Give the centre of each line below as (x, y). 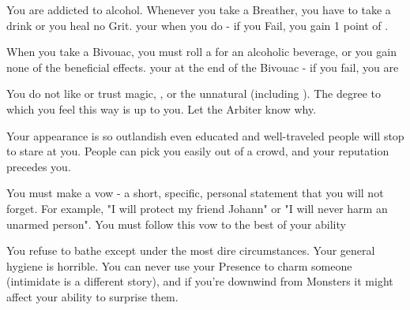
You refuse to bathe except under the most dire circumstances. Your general (191, 250)
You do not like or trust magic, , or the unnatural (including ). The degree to (194, 93)
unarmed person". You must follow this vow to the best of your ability (176, 224)
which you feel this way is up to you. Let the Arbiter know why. (162, 108)
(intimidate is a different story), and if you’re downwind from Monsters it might (200, 281)
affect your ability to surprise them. (92, 296)
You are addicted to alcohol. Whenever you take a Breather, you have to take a (199, 9)
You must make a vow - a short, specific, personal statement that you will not (195, 193)
